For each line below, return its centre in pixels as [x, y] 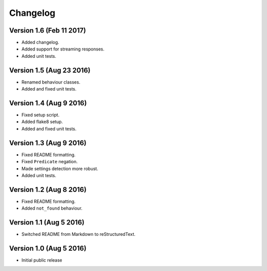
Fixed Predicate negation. [50, 162]
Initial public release [42, 260]
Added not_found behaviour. [52, 208]
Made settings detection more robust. [60, 169]
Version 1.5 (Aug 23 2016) [50, 70]
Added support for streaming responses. [63, 49]
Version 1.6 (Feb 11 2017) [47, 30]
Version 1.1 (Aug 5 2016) [47, 223]
